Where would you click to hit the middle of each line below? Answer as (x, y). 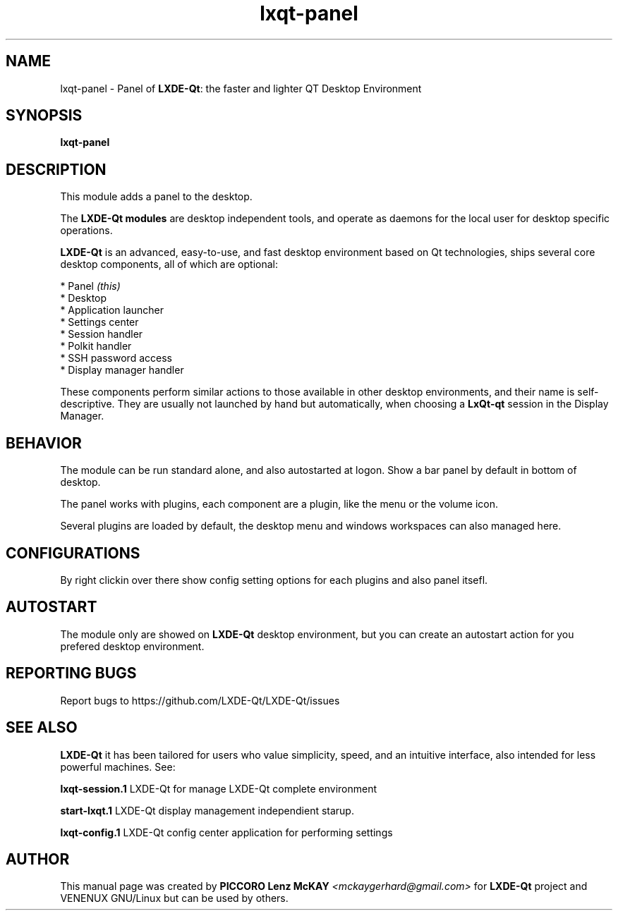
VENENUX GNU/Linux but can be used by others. (174, 898)
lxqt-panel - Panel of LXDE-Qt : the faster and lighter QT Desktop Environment (241, 88)
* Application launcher (112, 310)
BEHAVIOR (44, 443)
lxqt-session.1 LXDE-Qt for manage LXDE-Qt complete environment (219, 788)
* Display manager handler (122, 370)
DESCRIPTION (56, 169)
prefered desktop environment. (132, 646)
